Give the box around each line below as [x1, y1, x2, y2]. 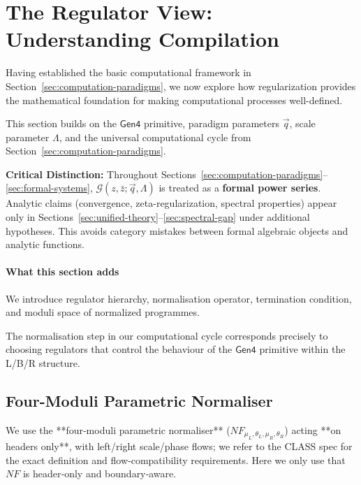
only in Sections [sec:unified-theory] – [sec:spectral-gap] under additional [6, 210, 310, 224]
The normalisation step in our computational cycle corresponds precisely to [6, 328, 328, 342]
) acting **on [284, 422, 341, 437]
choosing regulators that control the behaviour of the [6, 342, 233, 356]
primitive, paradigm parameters [144, 116, 279, 131]
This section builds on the [6, 116, 117, 131]
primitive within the [259, 342, 346, 356]
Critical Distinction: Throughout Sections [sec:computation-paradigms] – [6, 166, 328, 181]
